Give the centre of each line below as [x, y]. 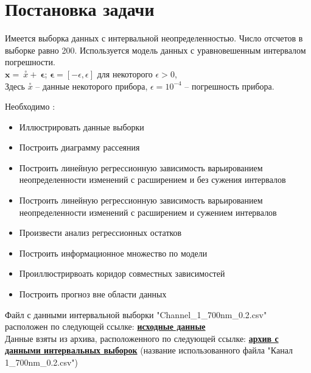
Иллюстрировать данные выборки [82, 126]
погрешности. [30, 62]
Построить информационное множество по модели [113, 253]
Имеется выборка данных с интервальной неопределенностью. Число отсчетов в [154, 38]
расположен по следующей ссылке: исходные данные [105, 326]
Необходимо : [30, 106]
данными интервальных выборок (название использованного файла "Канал [149, 350]
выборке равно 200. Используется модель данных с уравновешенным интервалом [155, 50]
